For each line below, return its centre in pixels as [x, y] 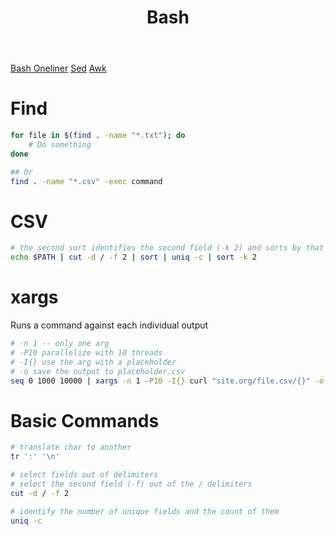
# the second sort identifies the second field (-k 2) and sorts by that [167, 248]
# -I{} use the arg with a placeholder [93, 362]
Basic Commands [85, 420]
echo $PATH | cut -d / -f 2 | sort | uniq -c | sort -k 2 [134, 257]
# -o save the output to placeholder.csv [98, 371]
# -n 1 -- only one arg [60, 344]
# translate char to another [71, 447]
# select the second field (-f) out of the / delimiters [131, 484]
